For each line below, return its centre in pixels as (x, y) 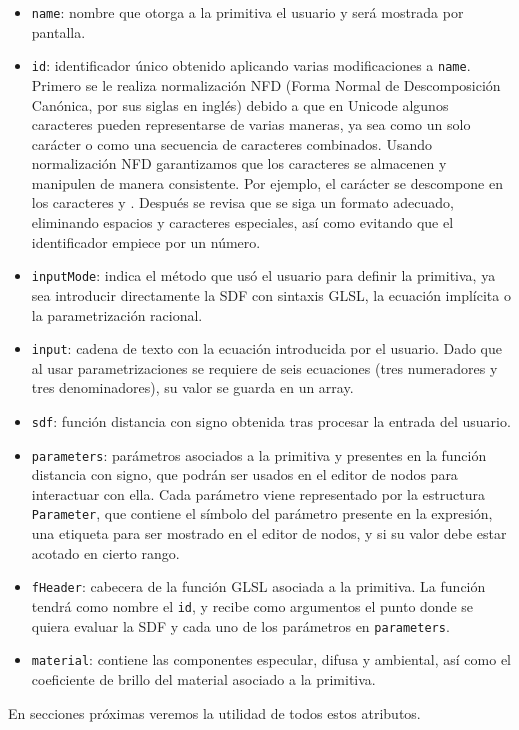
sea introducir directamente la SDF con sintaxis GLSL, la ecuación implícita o (271, 294)
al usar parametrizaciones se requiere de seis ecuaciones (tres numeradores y (264, 367)
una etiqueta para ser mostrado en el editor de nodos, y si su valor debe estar (269, 533)
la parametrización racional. (117, 314)
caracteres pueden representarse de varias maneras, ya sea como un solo (251, 124)
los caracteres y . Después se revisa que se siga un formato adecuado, (242, 202)
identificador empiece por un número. (146, 241)
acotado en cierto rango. (105, 552)
